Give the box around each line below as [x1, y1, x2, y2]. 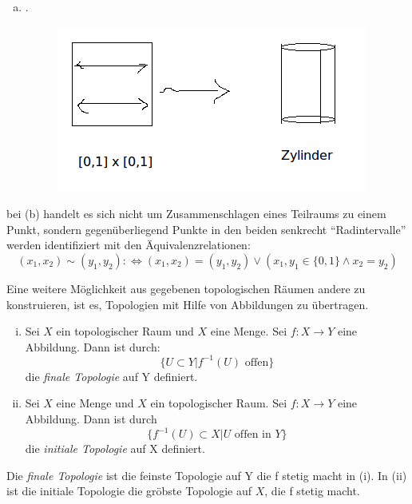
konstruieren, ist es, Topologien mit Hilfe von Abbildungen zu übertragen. [6, 296, 369, 312]
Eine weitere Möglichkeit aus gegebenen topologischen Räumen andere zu [6, 280, 366, 296]
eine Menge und [56, 395, 134, 411]
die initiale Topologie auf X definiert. [25, 440, 205, 457]
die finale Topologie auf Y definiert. [25, 367, 198, 384]
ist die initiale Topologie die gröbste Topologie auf [6, 482, 252, 499]
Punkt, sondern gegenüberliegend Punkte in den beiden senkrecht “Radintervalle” [6, 220, 406, 237]
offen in [234, 429, 271, 441]
